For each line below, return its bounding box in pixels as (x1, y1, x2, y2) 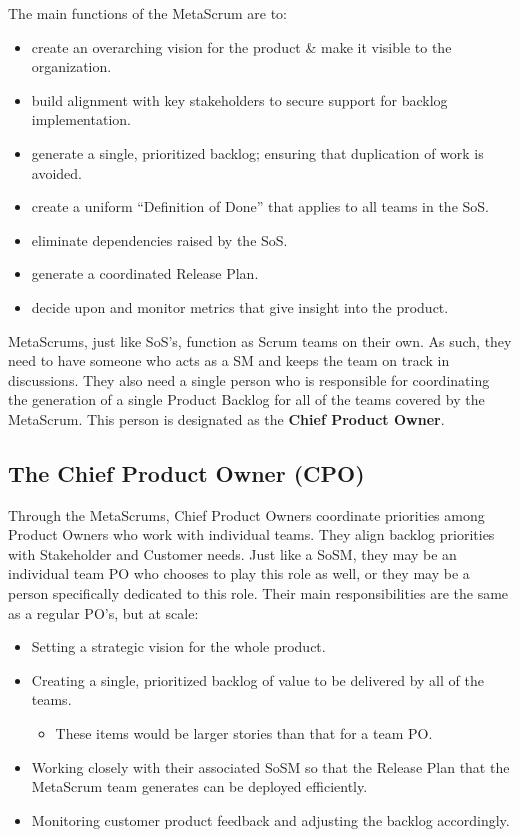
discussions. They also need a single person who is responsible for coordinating (8, 369, 490, 390)
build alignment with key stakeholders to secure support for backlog (31, 89, 448, 110)
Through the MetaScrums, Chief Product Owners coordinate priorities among (8, 504, 485, 525)
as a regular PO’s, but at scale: (8, 602, 199, 623)
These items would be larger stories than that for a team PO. (55, 723, 433, 744)
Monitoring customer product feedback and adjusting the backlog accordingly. (31, 809, 510, 830)
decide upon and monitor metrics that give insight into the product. (31, 296, 449, 317)
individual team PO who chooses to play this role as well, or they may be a (8, 563, 470, 584)
